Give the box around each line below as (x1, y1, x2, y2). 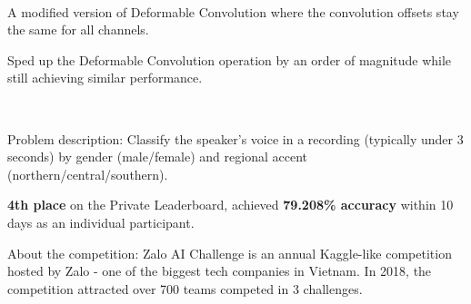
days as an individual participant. (7, 212, 195, 231)
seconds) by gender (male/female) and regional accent (7, 147, 307, 166)
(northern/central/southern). (7, 164, 168, 183)
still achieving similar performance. (7, 68, 203, 87)
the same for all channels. (7, 20, 149, 39)
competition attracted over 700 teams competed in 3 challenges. (7, 279, 363, 298)
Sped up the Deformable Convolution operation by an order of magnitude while (7, 50, 452, 69)
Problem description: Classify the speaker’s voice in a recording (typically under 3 (7, 129, 464, 148)
